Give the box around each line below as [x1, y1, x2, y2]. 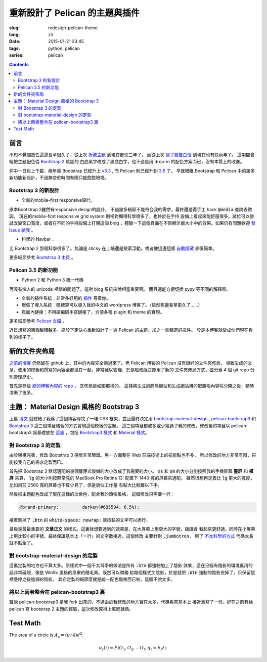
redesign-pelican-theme [48, 25, 98, 31]
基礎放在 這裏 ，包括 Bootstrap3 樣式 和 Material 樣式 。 [37, 430, 150, 435]
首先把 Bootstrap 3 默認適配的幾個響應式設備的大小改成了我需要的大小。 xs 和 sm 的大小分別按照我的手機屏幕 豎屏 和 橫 [9, 468, 254, 474]
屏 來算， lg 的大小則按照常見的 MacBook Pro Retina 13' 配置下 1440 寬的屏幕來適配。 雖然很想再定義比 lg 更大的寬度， [9, 475, 255, 481]
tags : [9, 45, 20, 51]
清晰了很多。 [9, 390, 36, 396]
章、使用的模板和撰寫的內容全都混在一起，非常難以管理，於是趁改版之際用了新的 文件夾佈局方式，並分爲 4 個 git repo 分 [9, 367, 255, 373]
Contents [9, 61, 29, 67]
